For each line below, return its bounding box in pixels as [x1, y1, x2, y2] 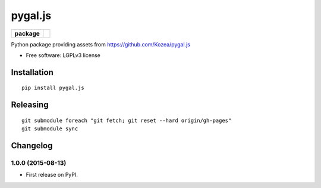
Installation [11, 67, 53, 77]
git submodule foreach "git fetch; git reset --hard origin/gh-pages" [21, 117, 232, 124]
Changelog [11, 140, 53, 151]
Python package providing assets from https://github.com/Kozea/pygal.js [11, 40, 190, 48]
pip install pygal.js [21, 84, 84, 92]
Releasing [11, 100, 49, 110]
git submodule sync [21, 126, 78, 132]
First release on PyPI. [26, 171, 78, 178]
